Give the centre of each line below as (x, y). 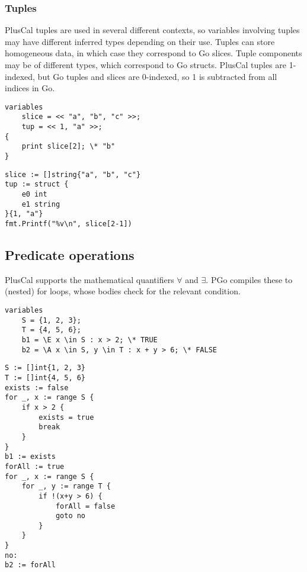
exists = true (66, 417)
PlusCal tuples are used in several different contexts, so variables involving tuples (152, 30)
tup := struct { (37, 184)
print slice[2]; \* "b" (68, 147)
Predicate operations (70, 255)
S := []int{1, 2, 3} (45, 368)
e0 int (34, 195)
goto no (71, 516)
